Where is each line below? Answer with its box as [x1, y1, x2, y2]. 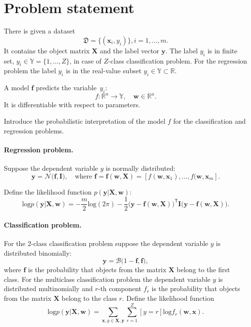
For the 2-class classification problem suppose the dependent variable [4, 238, 208, 248]
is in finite [207, 45, 237, 55]
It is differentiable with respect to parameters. [4, 99, 140, 110]
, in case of [69, 55, 102, 65]
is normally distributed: [105, 163, 176, 173]
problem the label [4, 65, 56, 76]
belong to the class [61, 293, 117, 303]
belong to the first [177, 264, 230, 275]
